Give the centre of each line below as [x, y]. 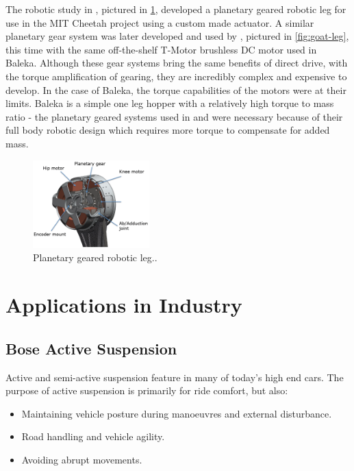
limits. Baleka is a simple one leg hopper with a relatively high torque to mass [170, 103]
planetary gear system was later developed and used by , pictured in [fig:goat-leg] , [177, 36]
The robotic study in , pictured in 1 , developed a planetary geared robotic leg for [176, 9]
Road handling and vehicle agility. [93, 436]
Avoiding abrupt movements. [82, 459]
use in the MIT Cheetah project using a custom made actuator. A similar [160, 22]
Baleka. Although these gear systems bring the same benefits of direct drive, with [177, 63]
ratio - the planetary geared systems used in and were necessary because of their [174, 116]
